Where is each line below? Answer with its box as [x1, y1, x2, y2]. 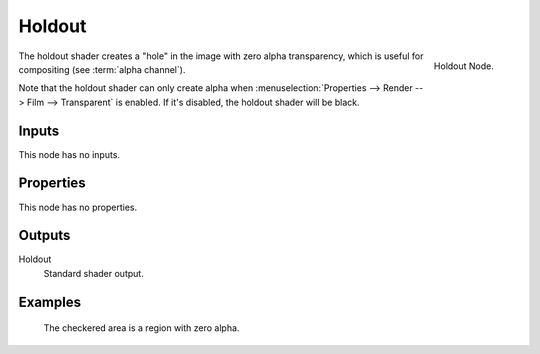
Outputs [18, 227, 71, 244]
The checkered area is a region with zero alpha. [43, 322, 240, 334]
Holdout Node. [433, 60, 494, 72]
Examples [18, 293, 82, 310]
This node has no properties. [18, 201, 138, 213]
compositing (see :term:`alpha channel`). [18, 63, 186, 75]
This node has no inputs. [18, 148, 120, 160]
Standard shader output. [43, 267, 144, 279]
